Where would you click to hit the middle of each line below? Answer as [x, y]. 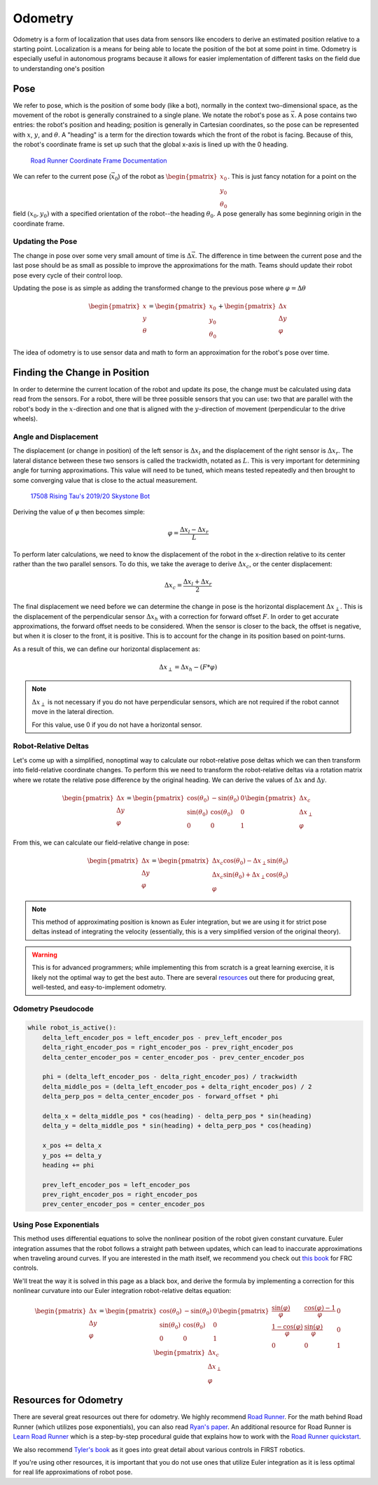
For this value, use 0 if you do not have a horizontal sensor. [117, 725]
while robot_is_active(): [72, 1028]
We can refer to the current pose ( [62, 176]
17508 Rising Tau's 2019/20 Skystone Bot [90, 496]
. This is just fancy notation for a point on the [292, 176]
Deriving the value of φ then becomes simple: [79, 512]
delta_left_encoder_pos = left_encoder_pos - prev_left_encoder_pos [162, 1038]
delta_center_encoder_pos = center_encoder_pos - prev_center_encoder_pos [173, 1057]
